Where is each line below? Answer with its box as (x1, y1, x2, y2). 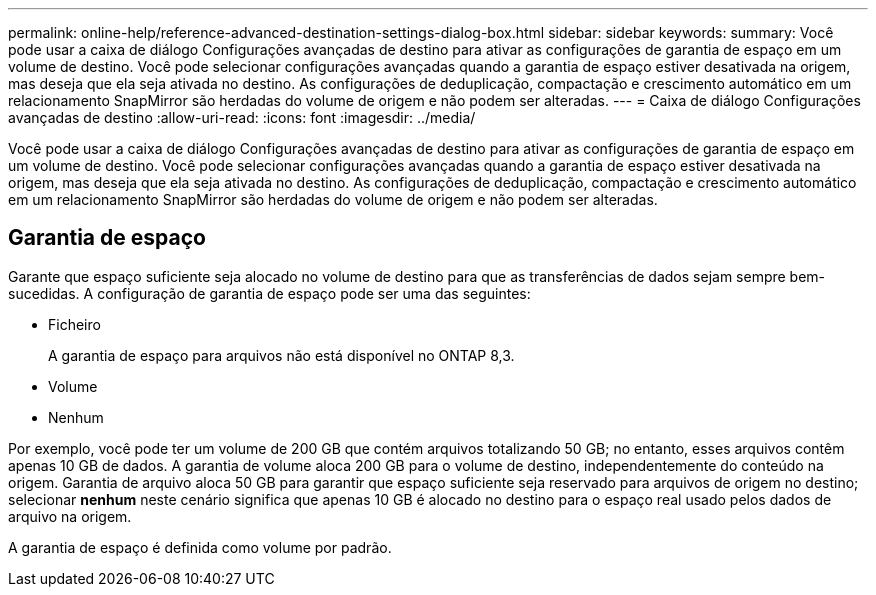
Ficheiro (48, 315, 101, 333)
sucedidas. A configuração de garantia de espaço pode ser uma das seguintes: (8, 284, 531, 302)
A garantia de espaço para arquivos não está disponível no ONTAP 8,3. (48, 346, 515, 364)
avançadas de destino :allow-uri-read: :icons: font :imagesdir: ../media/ (8, 109, 476, 126)
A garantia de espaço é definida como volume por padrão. (8, 538, 392, 556)
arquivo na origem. (8, 507, 132, 525)
